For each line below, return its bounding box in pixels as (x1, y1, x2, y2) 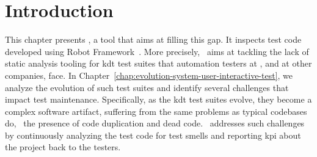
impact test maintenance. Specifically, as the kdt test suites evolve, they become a (5, 93, 312, 106)
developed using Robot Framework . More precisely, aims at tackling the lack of (5, 45, 309, 57)
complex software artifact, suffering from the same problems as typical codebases (5, 104, 307, 117)
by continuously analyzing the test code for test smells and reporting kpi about (5, 128, 301, 141)
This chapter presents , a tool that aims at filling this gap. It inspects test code (5, 33, 302, 46)
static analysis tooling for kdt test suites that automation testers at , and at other (5, 57, 312, 70)
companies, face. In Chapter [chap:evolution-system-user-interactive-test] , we (5, 68, 293, 81)
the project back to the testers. (5, 141, 121, 153)
